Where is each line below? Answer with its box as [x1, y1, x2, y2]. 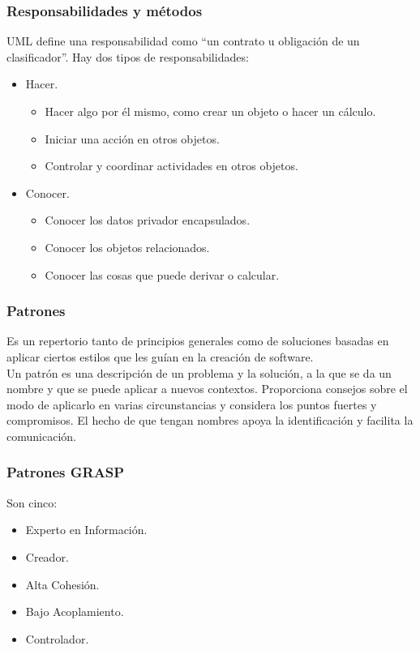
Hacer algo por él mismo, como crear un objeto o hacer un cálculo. [45, 103, 376, 119]
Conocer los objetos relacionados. [45, 238, 210, 255]
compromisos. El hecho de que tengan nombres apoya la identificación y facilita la [6, 412, 414, 429]
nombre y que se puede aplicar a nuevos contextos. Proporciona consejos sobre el [6, 380, 408, 397]
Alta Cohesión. [25, 575, 100, 592]
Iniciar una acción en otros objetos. [45, 130, 220, 147]
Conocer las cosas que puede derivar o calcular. [45, 266, 280, 283]
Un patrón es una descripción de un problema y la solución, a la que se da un [6, 364, 392, 381]
